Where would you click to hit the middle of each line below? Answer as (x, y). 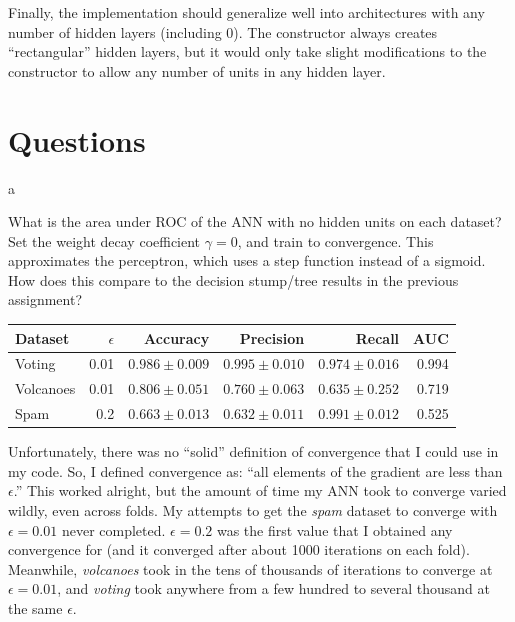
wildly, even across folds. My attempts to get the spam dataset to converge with (253, 509)
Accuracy (177, 337)
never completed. (113, 529)
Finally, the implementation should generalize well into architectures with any (246, 12)
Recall (377, 337)
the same (35, 607)
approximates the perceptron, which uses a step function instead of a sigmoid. (247, 260)
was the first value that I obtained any (334, 529)
